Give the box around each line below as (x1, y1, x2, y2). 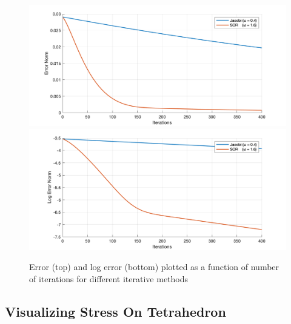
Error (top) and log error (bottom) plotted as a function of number (29, 260, 279, 273)
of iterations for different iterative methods (29, 272, 189, 285)
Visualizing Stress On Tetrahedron (5, 302, 226, 320)
